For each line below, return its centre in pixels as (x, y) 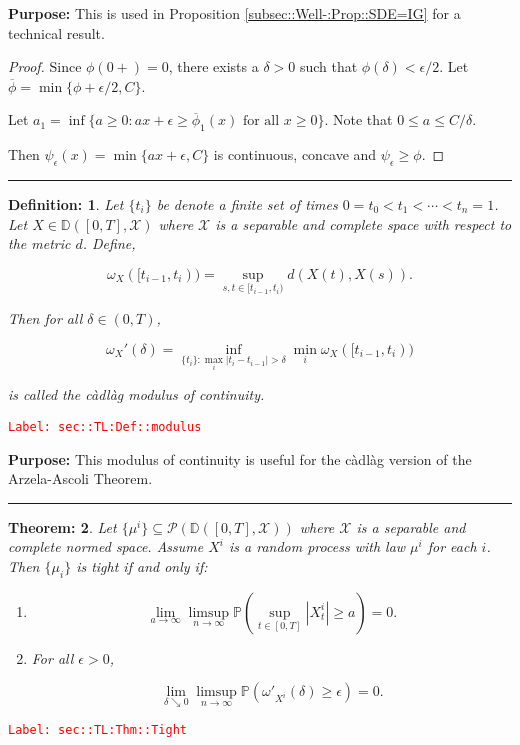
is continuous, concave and (295, 154)
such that (328, 66)
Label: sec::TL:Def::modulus (105, 426)
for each (452, 546)
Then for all (45, 317)
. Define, (109, 243)
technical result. (56, 32)
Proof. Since (45, 66)
